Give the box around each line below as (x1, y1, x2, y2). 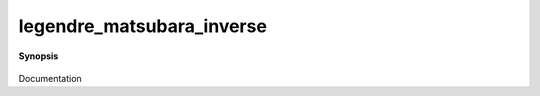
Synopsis (18, 50, 59, 62)
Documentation (18, 72, 82, 84)
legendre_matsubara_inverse (18, 15, 267, 37)
